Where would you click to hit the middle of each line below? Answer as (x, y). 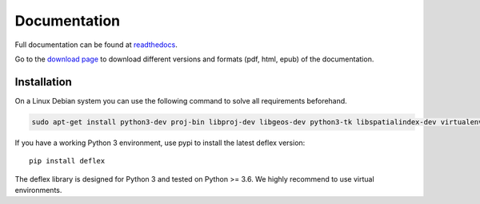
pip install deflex (67, 161)
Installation (43, 82)
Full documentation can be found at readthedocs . (96, 45)
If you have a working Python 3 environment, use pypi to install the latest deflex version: (160, 143)
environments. (38, 190)
